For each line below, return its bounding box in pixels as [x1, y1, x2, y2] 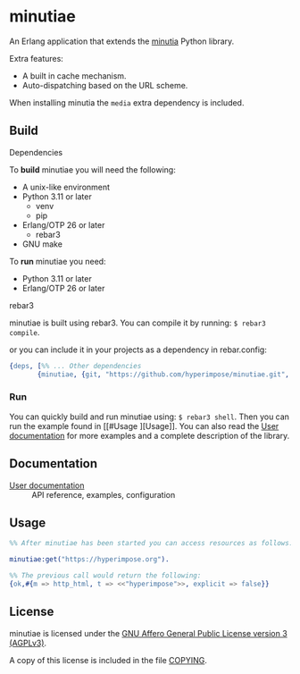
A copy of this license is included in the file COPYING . [9, 654, 207, 665]
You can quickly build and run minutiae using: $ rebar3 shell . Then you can [9, 411, 290, 422]
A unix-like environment [21, 181, 110, 192]
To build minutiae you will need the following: [9, 164, 176, 175]
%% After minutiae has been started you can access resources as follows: [9, 539, 294, 548]
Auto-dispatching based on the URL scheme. [21, 80, 188, 90]
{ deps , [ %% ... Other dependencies [9, 361, 142, 370]
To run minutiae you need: [9, 256, 106, 266]
